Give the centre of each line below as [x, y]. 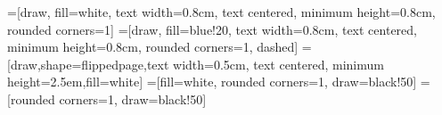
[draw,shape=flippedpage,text [88, 64]
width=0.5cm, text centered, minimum [278, 64]
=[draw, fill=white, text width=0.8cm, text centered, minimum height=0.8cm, [221, 12]
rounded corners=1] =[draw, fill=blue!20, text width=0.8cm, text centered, [212, 29]
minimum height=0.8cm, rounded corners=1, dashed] [153, 47]
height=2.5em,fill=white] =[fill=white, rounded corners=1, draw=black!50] [212, 82]
